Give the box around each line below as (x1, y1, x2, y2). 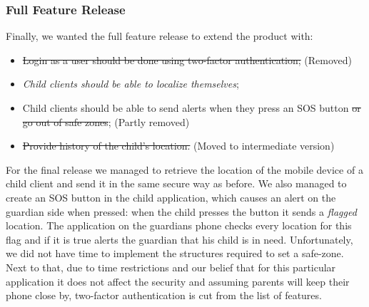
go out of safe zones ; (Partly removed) (22, 114, 190, 129)
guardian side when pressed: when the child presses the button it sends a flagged (6, 204, 357, 219)
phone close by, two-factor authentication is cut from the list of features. (6, 288, 322, 303)
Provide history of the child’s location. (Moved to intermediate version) (22, 138, 335, 153)
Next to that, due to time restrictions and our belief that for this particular (6, 259, 336, 274)
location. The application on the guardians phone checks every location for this (6, 218, 352, 233)
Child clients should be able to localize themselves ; (22, 76, 239, 91)
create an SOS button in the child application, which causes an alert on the (6, 189, 336, 204)
